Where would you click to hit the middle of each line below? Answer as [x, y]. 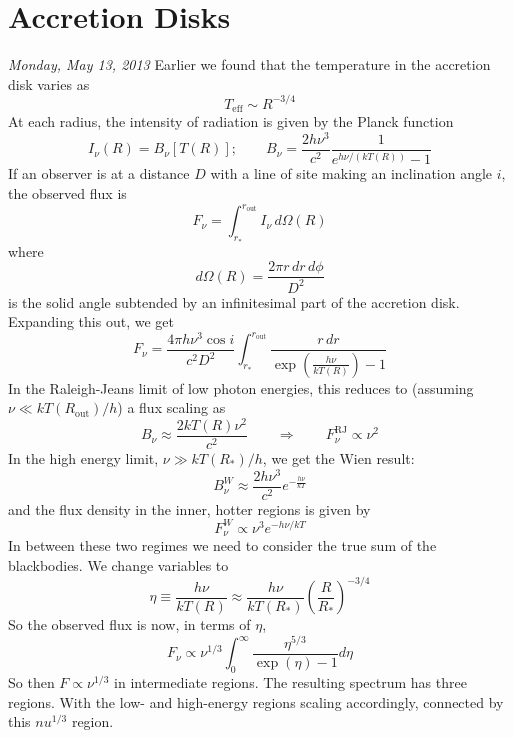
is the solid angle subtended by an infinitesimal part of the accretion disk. [234, 301]
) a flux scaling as [171, 407]
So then [31, 681]
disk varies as [49, 83]
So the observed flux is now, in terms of [129, 624]
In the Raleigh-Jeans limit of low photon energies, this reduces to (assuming [241, 387]
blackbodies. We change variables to [118, 564]
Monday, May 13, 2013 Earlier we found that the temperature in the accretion [249, 64]
